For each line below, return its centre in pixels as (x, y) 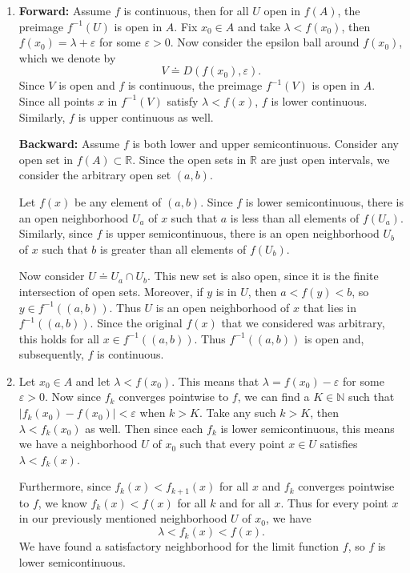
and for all (245, 502)
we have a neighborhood (78, 444)
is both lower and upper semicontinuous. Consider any (265, 144)
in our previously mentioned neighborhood (123, 518)
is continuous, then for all (186, 10)
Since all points (56, 100)
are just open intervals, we (325, 159)
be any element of (118, 201)
